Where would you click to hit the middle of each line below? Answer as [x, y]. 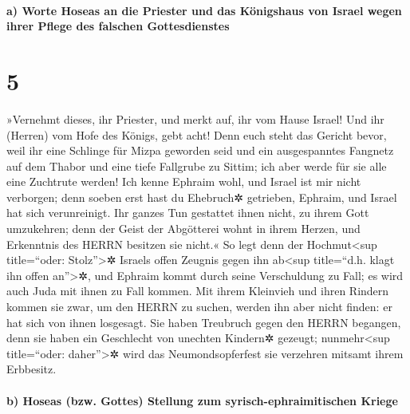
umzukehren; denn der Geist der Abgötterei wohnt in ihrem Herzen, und [183, 229]
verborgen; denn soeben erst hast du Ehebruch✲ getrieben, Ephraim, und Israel [202, 197]
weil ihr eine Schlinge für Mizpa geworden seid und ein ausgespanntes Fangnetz [200, 150]
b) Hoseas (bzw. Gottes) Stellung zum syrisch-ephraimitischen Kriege [202, 400]
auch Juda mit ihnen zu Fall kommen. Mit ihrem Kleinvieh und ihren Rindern [198, 291]
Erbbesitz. [32, 369]
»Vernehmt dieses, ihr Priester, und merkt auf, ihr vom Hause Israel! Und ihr [195, 118]
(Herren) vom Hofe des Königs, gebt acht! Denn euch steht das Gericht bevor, [197, 134]
